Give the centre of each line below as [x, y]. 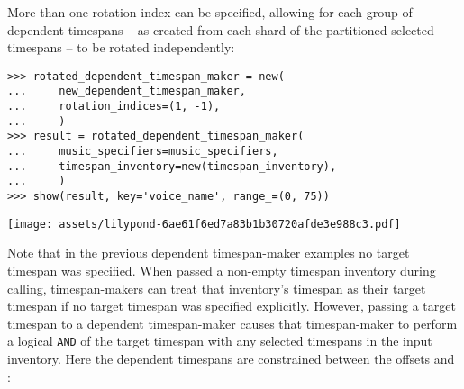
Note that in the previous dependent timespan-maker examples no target [209, 253]
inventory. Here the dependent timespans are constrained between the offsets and [231, 358]
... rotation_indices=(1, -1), [114, 107]
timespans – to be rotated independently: [121, 47]
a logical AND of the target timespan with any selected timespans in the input [220, 341]
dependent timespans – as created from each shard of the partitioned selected [221, 29]
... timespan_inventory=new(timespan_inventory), [172, 166]
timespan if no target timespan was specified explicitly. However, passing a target [232, 306]
